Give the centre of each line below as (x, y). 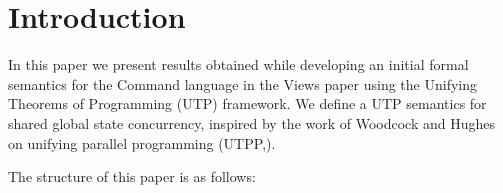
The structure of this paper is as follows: (132, 176)
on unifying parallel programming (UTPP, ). (142, 142)
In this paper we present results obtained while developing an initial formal (238, 64)
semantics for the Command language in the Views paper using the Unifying (243, 83)
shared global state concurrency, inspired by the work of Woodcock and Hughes (252, 122)
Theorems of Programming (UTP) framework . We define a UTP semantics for (247, 103)
